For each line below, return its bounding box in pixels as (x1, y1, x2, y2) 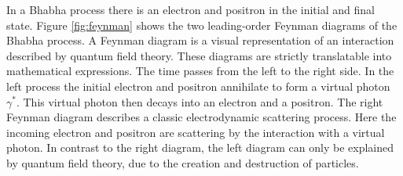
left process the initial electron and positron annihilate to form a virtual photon (6, 77, 390, 94)
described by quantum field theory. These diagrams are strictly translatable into (6, 47, 392, 63)
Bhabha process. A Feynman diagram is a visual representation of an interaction (6, 32, 394, 48)
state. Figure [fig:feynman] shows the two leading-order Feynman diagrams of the (6, 16, 398, 33)
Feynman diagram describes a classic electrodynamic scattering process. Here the (6, 109, 397, 125)
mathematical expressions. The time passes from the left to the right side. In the (6, 63, 394, 79)
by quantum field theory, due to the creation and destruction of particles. (6, 154, 359, 171)
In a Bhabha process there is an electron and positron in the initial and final (6, 2, 375, 17)
